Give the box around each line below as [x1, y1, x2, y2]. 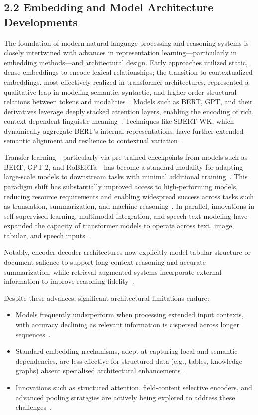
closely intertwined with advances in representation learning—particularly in [4, 47, 237, 58]
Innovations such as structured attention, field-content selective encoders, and [15, 382, 252, 392]
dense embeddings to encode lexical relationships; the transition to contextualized [4, 67, 253, 77]
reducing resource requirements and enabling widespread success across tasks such [4, 191, 254, 201]
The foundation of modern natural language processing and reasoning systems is [4, 37, 249, 48]
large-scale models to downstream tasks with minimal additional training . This [4, 171, 248, 182]
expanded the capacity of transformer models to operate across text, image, [4, 220, 234, 231]
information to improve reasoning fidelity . [4, 276, 134, 286]
